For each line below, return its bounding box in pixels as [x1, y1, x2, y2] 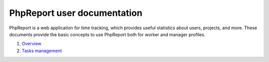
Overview [21, 41, 42, 47]
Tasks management [21, 48, 62, 54]
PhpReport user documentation [9, 7, 142, 18]
